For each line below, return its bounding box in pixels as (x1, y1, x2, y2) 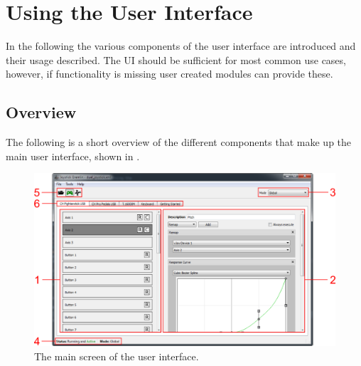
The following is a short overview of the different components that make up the (6, 135, 352, 150)
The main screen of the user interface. (34, 348, 199, 363)
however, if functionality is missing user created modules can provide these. (6, 66, 333, 81)
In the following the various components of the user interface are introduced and (6, 38, 356, 53)
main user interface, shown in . (6, 148, 140, 163)
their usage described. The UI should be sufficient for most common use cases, (6, 52, 346, 67)
